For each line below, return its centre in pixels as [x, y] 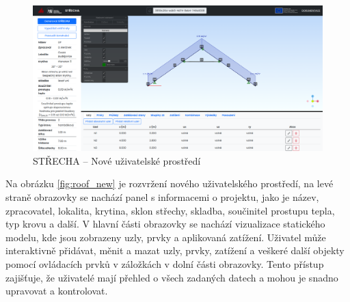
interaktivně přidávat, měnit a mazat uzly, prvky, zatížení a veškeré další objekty [175, 250]
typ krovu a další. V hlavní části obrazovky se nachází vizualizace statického [165, 224]
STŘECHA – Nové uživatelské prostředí [117, 160]
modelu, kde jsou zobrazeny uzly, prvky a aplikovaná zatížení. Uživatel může [166, 237]
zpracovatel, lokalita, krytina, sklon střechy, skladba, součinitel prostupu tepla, [170, 210]
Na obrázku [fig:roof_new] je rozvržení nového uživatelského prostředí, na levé [170, 183]
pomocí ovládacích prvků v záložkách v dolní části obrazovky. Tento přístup [165, 263]
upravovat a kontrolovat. [57, 291]
